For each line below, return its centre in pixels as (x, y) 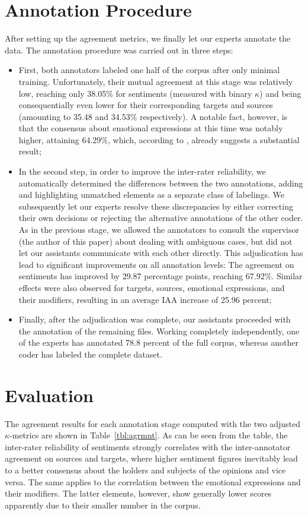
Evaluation (49, 395)
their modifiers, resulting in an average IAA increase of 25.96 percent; (145, 299)
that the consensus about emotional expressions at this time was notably (151, 128)
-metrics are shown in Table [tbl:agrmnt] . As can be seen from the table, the (149, 435)
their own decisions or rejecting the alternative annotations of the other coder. (161, 218)
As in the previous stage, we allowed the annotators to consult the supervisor (159, 230)
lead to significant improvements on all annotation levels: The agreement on (156, 264)
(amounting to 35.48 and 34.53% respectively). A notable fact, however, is (153, 116)
